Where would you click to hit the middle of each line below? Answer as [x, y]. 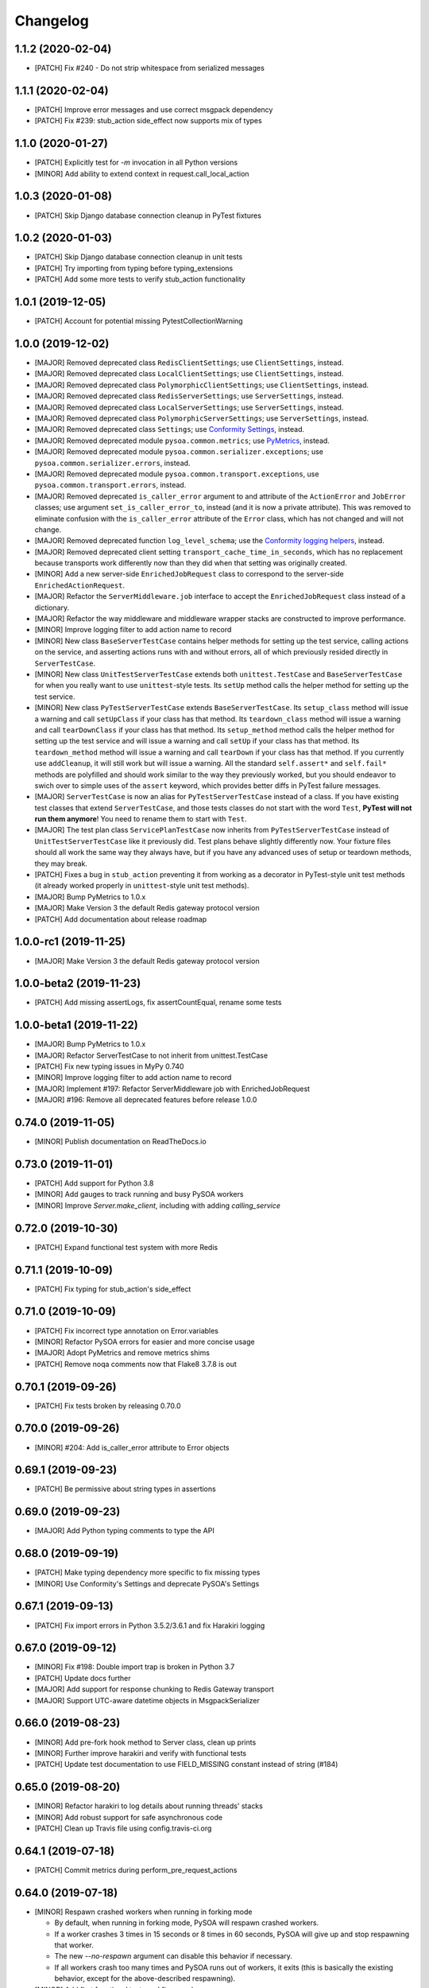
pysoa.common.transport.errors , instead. [110, 485]
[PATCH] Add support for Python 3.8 [94, 1183]
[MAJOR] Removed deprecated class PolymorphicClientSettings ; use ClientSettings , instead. [202, 385]
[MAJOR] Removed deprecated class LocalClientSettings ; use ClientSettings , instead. [189, 374]
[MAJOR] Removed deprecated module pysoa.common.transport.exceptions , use [177, 474]
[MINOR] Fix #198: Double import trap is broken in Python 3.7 [135, 1667]
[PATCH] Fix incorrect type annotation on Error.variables [126, 1330]
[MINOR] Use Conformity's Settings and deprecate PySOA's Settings [147, 1583]
